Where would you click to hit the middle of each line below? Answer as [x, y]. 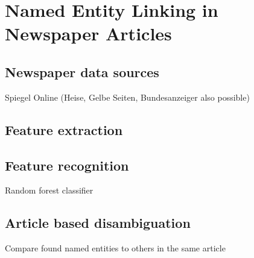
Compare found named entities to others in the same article [115, 248]
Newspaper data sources [82, 71]
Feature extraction [64, 129]
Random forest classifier [49, 190]
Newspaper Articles [88, 33]
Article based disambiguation [98, 223]
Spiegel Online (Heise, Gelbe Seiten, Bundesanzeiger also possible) [127, 97]
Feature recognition [67, 165]
